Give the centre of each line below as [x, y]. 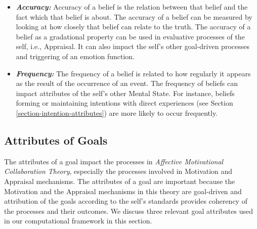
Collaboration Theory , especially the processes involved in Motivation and [118, 171]
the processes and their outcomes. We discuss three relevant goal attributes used [128, 211]
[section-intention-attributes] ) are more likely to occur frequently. [117, 112]
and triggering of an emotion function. [75, 56]
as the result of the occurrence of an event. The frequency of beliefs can [127, 83]
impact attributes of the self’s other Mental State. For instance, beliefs [125, 93]
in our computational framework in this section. [78, 221]
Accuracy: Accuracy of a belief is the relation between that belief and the [132, 7]
